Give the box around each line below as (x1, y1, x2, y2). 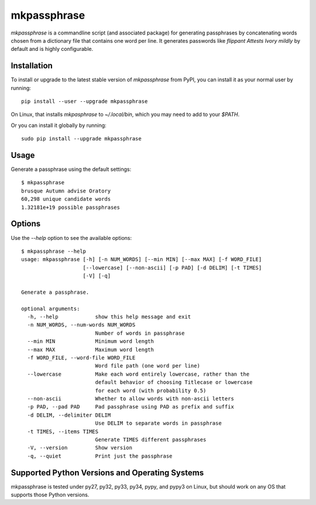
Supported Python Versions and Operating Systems (11, 468, 204, 477)
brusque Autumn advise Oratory (21, 187, 111, 194)
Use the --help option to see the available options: (11, 234, 132, 241)
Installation (11, 61, 53, 71)
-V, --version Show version (27, 445, 133, 451)
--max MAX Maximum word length (27, 346, 154, 353)
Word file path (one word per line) (95, 363, 200, 369)
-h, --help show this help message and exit (27, 314, 191, 320)
